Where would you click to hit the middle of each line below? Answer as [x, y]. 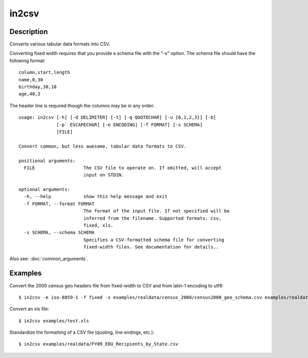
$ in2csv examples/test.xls [54, 321]
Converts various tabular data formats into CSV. [60, 44]
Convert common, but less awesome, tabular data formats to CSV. [103, 146]
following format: [27, 60]
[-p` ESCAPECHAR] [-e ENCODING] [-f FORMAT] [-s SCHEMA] [130, 124]
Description [29, 32]
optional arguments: [44, 190]
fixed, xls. [99, 226]
